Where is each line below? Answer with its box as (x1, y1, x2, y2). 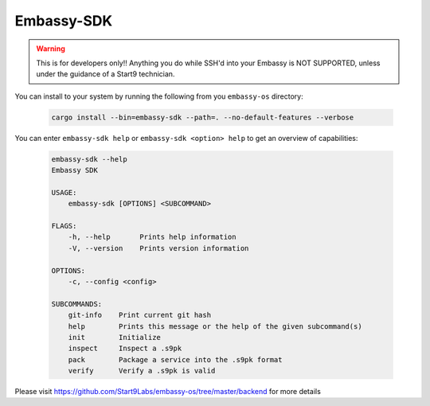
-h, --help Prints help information (68, 232, 236, 242)
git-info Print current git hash (68, 310, 211, 320)
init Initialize (68, 333, 161, 342)
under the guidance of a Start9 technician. (36, 69, 175, 79)
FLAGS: (51, 221, 77, 231)
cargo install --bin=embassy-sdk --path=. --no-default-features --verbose (51, 112, 354, 122)
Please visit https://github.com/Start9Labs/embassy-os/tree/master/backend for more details (14, 387, 322, 396)
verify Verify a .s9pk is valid (68, 366, 216, 376)
